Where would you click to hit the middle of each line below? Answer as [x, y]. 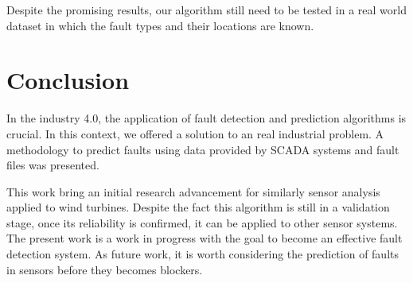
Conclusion [68, 80]
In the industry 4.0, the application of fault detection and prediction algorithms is [206, 118]
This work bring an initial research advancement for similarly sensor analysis [193, 191]
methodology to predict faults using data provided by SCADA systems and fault [203, 149]
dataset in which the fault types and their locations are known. [160, 25]
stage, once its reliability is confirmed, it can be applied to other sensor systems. [202, 222]
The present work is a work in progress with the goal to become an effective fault [205, 238]
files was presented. [53, 165]
